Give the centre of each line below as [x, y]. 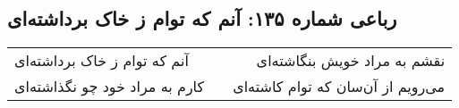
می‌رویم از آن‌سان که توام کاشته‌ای [339, 87]
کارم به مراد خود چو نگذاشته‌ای [110, 87]
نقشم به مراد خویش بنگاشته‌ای [351, 61]
